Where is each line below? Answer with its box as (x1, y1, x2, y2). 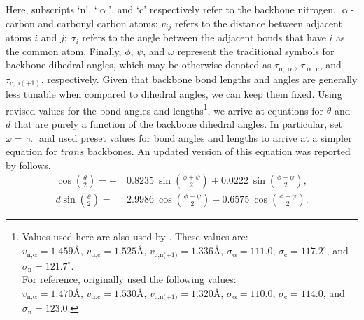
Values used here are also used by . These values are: (22, 229, 248, 244)
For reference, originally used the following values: (22, 272, 237, 286)
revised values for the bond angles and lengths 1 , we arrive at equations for (6, 101, 324, 117)
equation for (6, 144, 57, 159)
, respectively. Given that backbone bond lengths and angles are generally (41, 71, 358, 86)
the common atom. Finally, (6, 43, 122, 58)
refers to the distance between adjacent (174, 15, 342, 30)
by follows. (6, 157, 51, 172)
